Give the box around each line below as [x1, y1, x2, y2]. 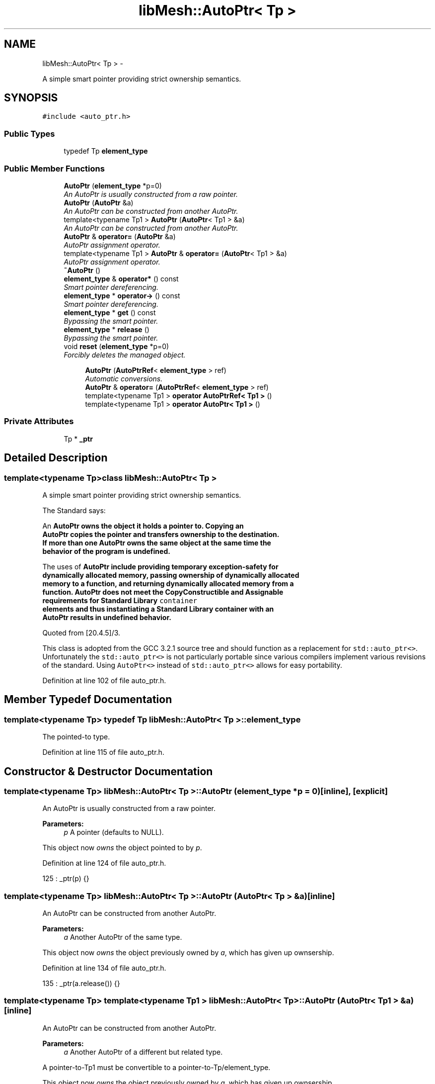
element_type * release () [64, 325, 149, 334]
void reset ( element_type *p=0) [64, 342, 169, 351]
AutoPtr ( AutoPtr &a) [64, 198, 134, 207]
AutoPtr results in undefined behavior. [42, 613, 171, 622]
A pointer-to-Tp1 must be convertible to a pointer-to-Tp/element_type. [42, 1063, 271, 1072]
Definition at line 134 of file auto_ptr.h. [42, 964, 166, 973]
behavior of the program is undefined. [42, 546, 170, 555]
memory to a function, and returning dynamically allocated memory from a [42, 579, 294, 588]
